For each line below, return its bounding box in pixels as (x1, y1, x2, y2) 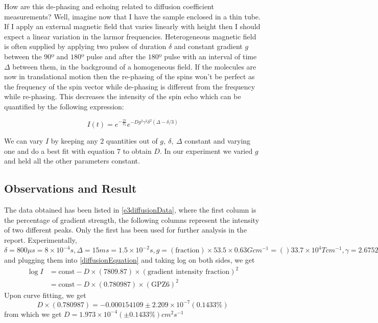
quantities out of (106, 135, 158, 146)
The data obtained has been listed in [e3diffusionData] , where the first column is (4, 204, 256, 215)
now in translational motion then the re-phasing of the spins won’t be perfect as (4, 71, 255, 82)
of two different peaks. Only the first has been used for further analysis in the (4, 224, 247, 235)
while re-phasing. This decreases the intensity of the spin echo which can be (4, 91, 241, 102)
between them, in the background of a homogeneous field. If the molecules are (12, 61, 256, 72)
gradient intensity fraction (147, 268, 230, 276)
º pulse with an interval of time (158, 51, 257, 61)
